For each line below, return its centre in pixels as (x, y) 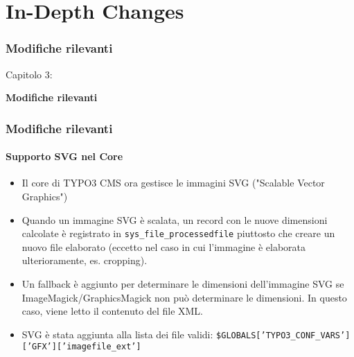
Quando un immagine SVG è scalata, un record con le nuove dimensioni (175, 219)
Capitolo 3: (29, 74)
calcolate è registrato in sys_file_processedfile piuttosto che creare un (178, 233)
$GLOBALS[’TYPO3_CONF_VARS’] (283, 335)
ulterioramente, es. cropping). (85, 260)
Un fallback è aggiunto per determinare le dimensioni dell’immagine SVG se (183, 284)
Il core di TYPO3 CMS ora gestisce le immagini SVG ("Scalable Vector (173, 183)
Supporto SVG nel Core (64, 156)
